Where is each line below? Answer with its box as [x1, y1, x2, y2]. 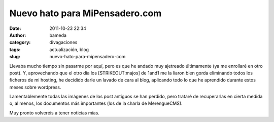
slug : [9, 54, 20, 60]
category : [9, 39, 31, 46]
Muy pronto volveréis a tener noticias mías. [9, 109, 100, 116]
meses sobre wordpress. [9, 84, 61, 90]
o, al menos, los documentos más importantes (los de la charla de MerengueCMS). [9, 100, 183, 106]
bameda [49, 32, 67, 38]
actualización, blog [49, 46, 89, 53]
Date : [9, 25, 21, 31]
